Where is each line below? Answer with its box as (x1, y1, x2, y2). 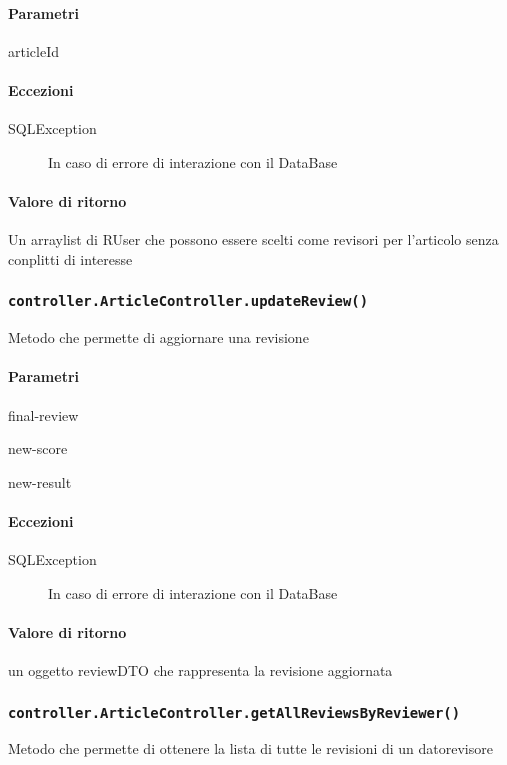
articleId (8, 40, 59, 61)
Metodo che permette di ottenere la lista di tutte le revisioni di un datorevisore (8, 738, 493, 759)
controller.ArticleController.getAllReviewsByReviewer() (8, 704, 461, 721)
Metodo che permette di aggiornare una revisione (8, 327, 309, 348)
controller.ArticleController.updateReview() (8, 293, 369, 310)
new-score (8, 438, 68, 459)
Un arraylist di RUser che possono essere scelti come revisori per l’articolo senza (8, 229, 499, 250)
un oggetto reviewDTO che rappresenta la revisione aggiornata (8, 660, 393, 681)
